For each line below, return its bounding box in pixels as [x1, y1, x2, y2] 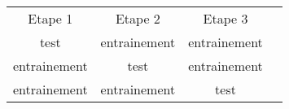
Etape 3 [203, 9, 248, 28]
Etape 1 [28, 9, 73, 28]
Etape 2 [115, 9, 160, 28]
